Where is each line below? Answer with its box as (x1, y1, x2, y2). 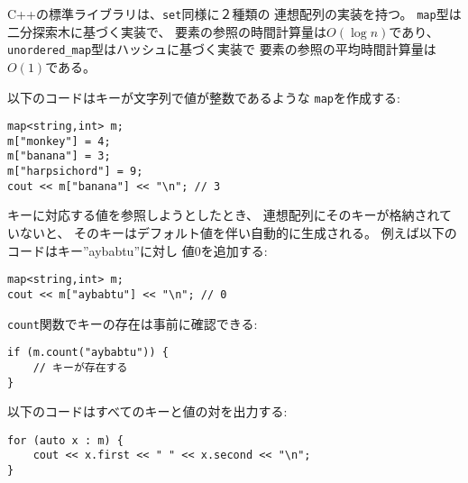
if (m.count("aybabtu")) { (7, 346, 169, 360)
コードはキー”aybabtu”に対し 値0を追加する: (7, 241, 268, 260)
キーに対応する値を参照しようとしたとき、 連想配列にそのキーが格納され (7, 205, 439, 224)
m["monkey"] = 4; (7, 134, 111, 148)
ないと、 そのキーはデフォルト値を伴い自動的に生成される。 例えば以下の (19, 223, 457, 242)
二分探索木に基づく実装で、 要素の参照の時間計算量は (7, 22, 327, 41)
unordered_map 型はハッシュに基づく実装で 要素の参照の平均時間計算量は (7, 40, 436, 59)
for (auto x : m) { (7, 433, 124, 447)
